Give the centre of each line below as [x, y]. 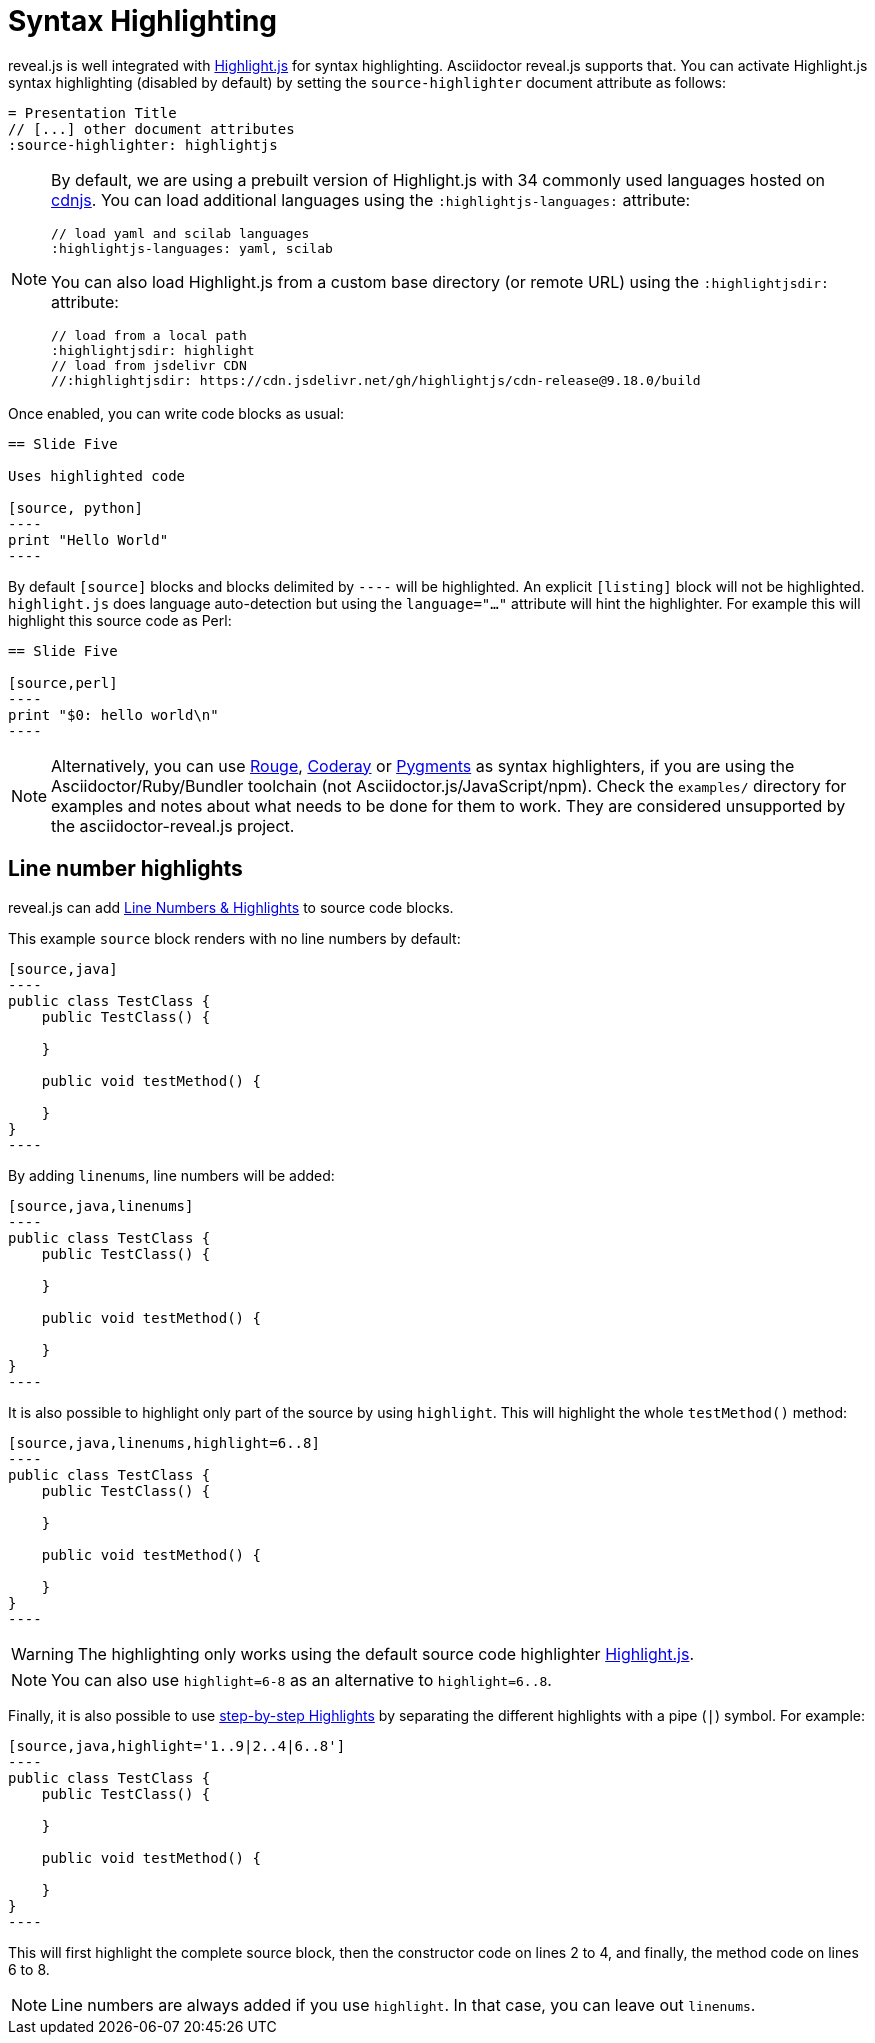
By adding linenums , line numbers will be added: [171, 1175]
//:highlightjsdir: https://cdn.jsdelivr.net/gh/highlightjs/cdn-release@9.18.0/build [376, 380]
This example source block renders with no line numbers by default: [234, 938]
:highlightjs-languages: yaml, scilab [192, 248]
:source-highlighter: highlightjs [143, 144]
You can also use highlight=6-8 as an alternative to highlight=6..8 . [301, 1679]
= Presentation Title [92, 112]
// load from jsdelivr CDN [149, 365]
